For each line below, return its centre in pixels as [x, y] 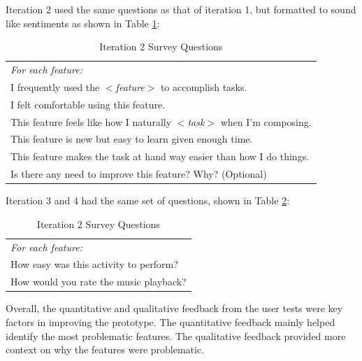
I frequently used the [55, 86]
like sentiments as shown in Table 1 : [83, 23]
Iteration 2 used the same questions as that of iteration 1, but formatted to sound [181, 9]
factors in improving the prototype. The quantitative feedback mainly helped [171, 322]
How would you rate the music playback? [99, 282]
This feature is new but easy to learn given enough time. [132, 139]
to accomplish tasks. [204, 86]
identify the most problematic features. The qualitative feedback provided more [176, 335]
